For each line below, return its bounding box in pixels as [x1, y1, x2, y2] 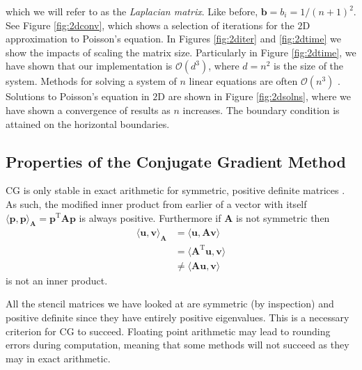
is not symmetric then [236, 210, 330, 225]
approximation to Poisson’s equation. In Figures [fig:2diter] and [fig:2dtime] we [6, 31, 341, 46]
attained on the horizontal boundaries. [6, 116, 170, 131]
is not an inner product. [6, 273, 108, 287]
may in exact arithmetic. [6, 351, 111, 365]
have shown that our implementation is [6, 58, 173, 73]
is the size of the [273, 58, 344, 73]
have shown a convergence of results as [6, 102, 171, 117]
